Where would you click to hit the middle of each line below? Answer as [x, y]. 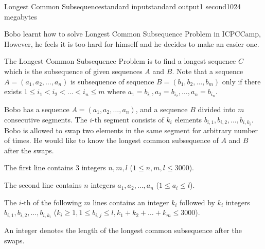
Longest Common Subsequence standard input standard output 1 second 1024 [123, 6]
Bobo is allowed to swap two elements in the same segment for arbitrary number [131, 130]
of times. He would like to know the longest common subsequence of [111, 140]
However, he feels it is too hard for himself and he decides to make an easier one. [132, 43]
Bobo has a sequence [37, 109]
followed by [197, 202]
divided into [217, 109]
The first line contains [39, 167]
